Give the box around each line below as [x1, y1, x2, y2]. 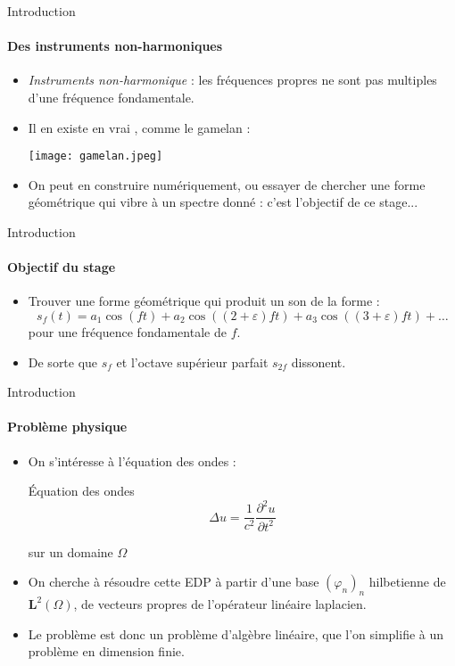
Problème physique [7, 417, 128, 436]
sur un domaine [28, 542, 113, 561]
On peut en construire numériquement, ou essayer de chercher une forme [28, 175, 426, 193]
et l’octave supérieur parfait [116, 352, 269, 371]
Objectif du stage [7, 258, 116, 276]
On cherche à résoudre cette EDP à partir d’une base [28, 572, 319, 591]
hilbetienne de [368, 572, 446, 591]
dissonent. [291, 352, 346, 371]
